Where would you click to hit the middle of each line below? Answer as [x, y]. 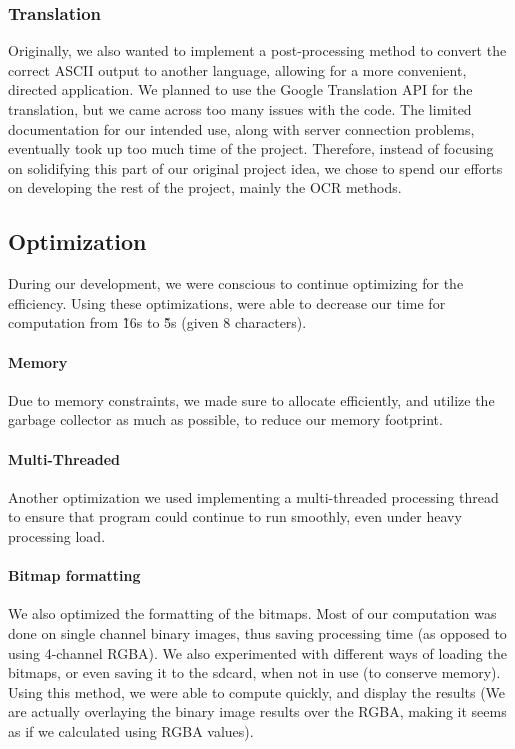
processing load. [57, 535]
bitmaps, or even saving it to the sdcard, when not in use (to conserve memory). [254, 672]
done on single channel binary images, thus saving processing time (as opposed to [257, 632]
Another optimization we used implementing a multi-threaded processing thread [253, 496]
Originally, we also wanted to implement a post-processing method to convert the [257, 50]
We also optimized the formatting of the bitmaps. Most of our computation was [252, 613]
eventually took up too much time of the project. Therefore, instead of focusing [251, 148]
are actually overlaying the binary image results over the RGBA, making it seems [257, 711]
